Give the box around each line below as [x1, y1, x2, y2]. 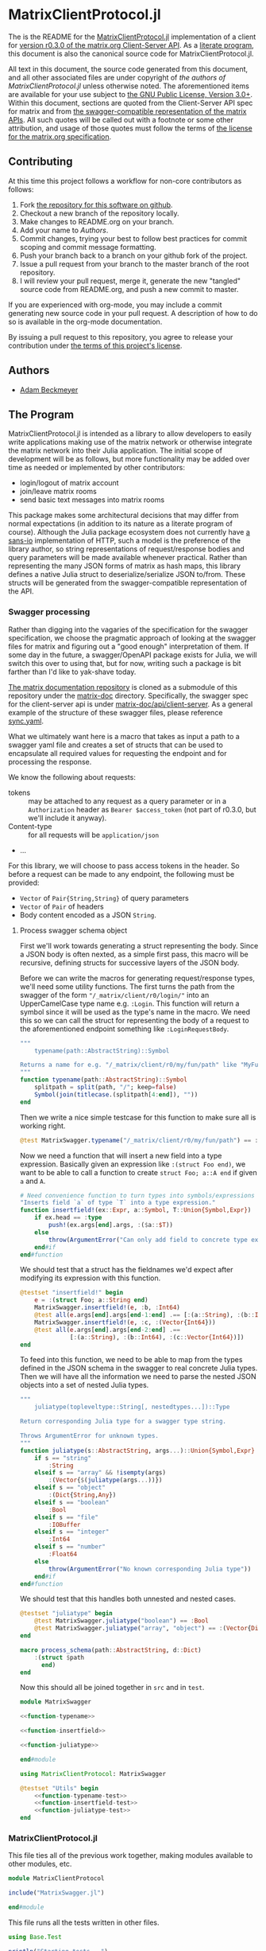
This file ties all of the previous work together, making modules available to [8, 1851, 253, 1860]
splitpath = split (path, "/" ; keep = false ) [34, 1084, 177, 1092]
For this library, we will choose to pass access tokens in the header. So [8, 861, 240, 870]
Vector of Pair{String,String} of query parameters [19, 893, 189, 902]
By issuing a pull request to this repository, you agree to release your [8, 332, 233, 341]
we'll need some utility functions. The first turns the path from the [19, 981, 235, 991]
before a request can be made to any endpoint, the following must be [8, 869, 235, 878]
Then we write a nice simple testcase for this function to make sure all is [19, 1112, 256, 1122]
